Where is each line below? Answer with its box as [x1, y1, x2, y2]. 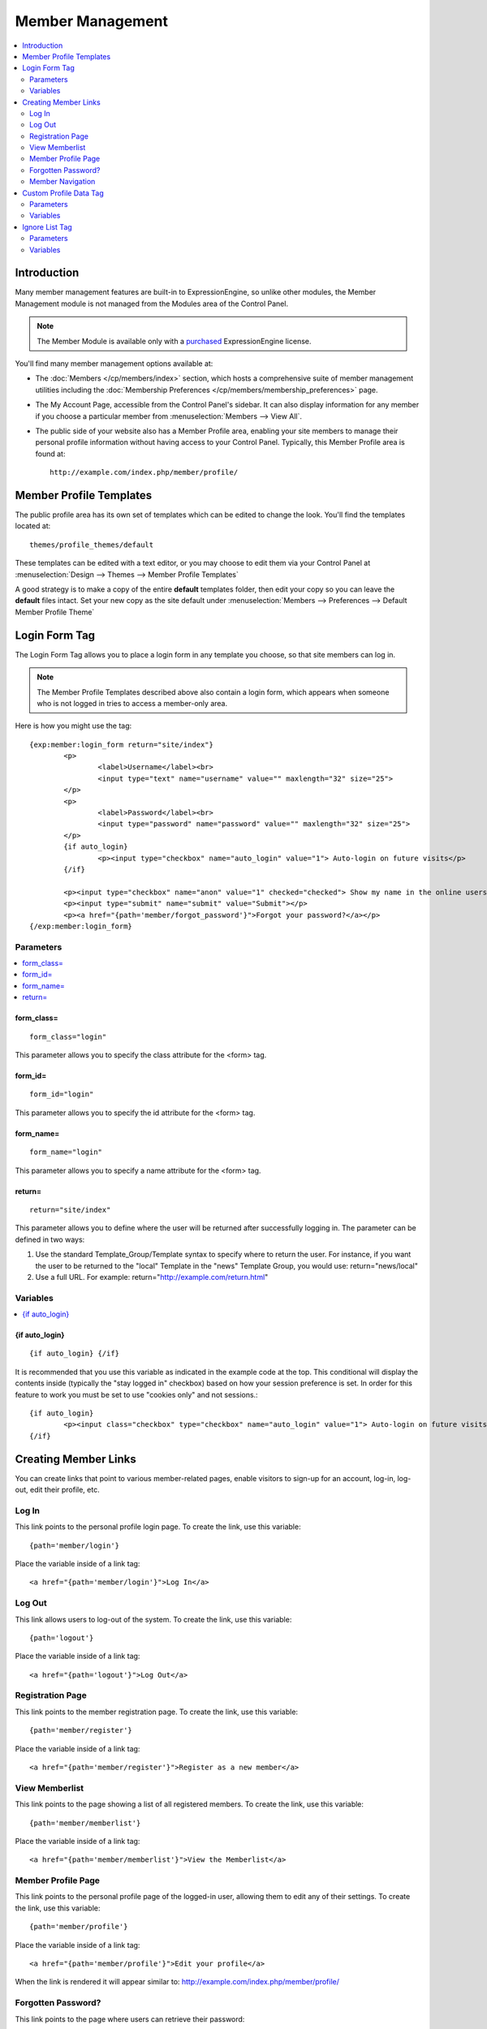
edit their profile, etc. [29, 1485, 101, 1495]
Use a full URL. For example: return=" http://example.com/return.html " [35, 1272, 269, 1282]
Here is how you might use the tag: [15, 721, 132, 730]
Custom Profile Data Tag [22, 187, 105, 198]
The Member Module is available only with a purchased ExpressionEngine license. [37, 336, 312, 346]
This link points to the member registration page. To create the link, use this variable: [15, 1707, 299, 1717]
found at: [35, 449, 66, 459]
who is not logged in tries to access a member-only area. [37, 698, 227, 708]
